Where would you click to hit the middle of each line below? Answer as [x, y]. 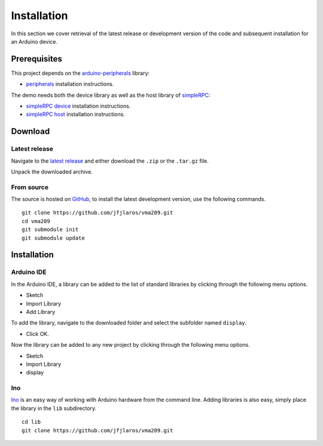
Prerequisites [36, 59]
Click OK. [37, 334]
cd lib [31, 422]
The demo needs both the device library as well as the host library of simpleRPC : [111, 95]
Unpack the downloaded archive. [52, 172]
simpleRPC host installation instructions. [75, 114]
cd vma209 [36, 221]
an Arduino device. [34, 41]
